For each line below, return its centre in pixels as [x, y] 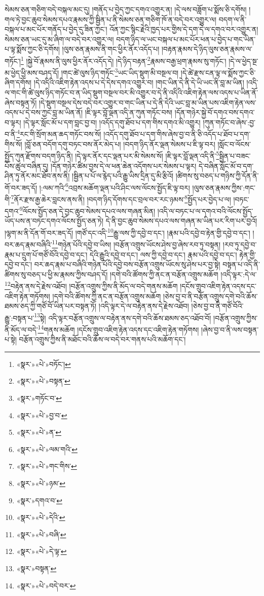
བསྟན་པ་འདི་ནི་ [241, 264]
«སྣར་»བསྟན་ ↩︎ [36, 568]
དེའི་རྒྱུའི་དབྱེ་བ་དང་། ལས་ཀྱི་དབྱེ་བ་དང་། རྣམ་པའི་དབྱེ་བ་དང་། [163, 254]
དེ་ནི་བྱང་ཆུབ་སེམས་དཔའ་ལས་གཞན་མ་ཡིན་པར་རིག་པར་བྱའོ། [181, 221]
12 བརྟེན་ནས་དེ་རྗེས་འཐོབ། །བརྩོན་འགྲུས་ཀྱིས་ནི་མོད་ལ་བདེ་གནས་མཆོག [91, 285]
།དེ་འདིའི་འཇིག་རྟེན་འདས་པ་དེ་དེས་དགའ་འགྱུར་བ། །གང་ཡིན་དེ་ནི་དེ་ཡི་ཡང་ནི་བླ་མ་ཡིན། [139, 82]
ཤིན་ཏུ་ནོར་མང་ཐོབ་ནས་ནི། [37, 176]
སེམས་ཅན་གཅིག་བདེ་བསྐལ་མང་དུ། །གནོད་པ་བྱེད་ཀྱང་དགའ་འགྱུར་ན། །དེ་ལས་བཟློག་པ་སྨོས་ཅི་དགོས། [126, 9]
